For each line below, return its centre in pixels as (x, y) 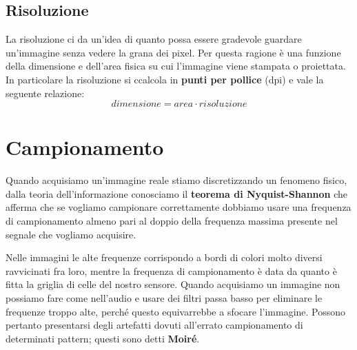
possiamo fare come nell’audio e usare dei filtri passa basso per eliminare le (164, 298)
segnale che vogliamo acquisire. (71, 234)
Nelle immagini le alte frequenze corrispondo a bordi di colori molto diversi (164, 257)
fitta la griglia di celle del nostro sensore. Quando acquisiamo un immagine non (173, 284)
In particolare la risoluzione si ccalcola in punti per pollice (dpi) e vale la (165, 79)
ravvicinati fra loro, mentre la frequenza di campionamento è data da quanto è (171, 270)
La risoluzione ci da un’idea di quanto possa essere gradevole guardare (154, 39)
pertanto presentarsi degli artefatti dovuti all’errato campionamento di (154, 325)
